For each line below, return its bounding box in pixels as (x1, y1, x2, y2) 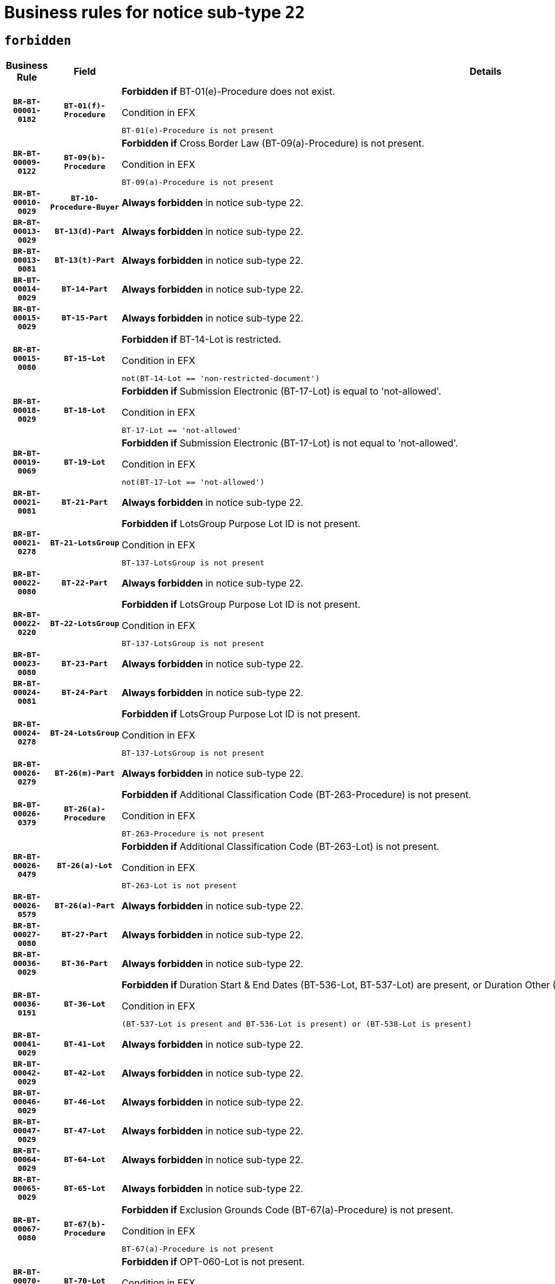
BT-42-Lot (64, 1068, 106, 1078)
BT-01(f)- (64, 101, 106, 111)
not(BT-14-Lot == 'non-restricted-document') (121, 374, 320, 383)
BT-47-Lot (64, 1126, 106, 1136)
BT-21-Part (61, 498, 108, 507)
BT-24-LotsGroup (50, 728, 119, 737)
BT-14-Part (61, 284, 108, 294)
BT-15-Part (61, 313, 108, 323)
